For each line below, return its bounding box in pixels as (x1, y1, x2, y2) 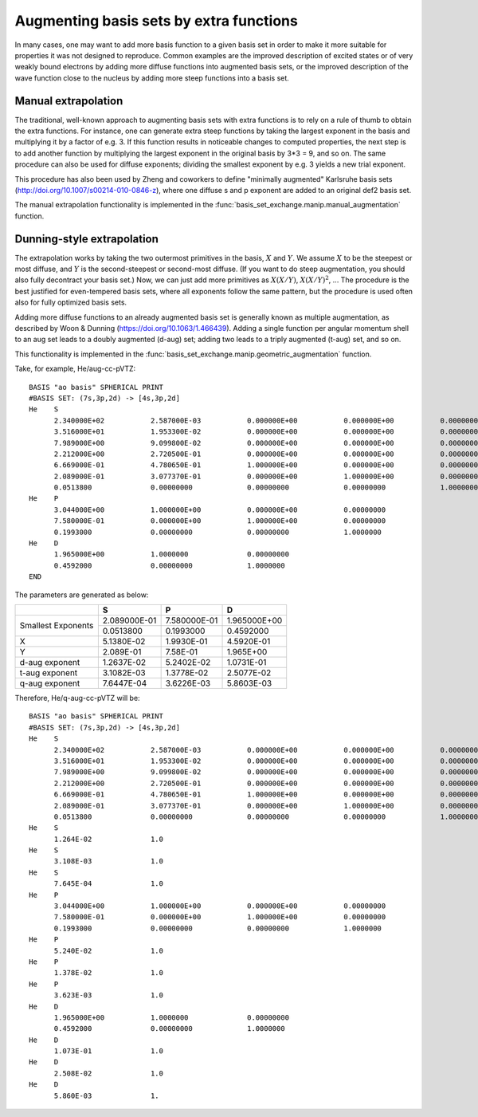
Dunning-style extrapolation (14, 232, 159, 246)
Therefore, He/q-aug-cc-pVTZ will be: (14, 693, 140, 702)
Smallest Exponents (19, 620, 94, 631)
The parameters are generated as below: (14, 590, 149, 600)
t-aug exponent (19, 667, 78, 678)
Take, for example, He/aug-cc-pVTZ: (14, 364, 136, 374)
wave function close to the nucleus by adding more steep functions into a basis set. (14, 73, 290, 83)
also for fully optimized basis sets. (14, 297, 127, 307)
